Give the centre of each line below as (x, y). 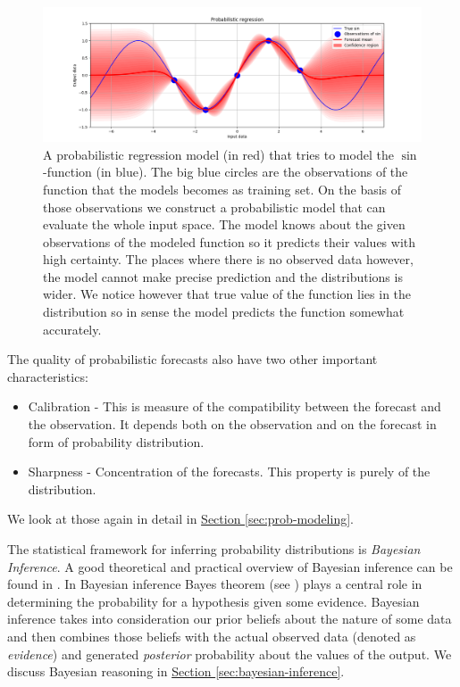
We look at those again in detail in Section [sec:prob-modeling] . (180, 519)
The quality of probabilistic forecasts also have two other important (192, 359)
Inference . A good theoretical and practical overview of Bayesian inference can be (230, 566)
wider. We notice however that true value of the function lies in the (227, 294)
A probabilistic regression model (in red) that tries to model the (218, 154)
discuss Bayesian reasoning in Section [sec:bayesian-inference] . (176, 671)
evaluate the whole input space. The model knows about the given (224, 224)
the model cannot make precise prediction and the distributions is (223, 276)
